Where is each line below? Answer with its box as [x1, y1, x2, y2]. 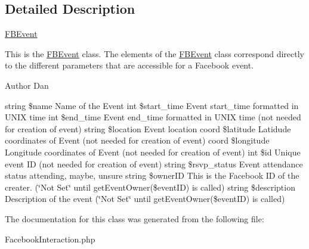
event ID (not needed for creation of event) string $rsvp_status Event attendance [5, 157, 303, 170]
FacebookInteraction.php [5, 232, 95, 245]
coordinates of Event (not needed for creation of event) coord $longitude [5, 134, 270, 147]
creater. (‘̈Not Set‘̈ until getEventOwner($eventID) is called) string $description [5, 180, 295, 193]
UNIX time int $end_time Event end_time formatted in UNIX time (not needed [5, 111, 301, 123]
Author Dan [5, 79, 49, 91]
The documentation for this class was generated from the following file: [5, 212, 264, 225]
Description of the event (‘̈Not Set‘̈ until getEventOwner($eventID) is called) [5, 192, 285, 205]
